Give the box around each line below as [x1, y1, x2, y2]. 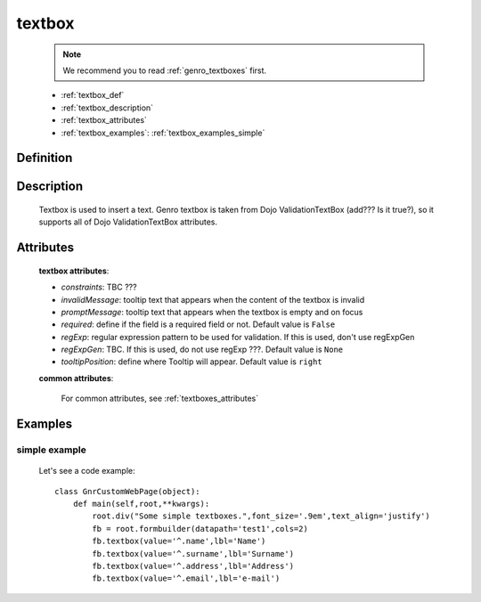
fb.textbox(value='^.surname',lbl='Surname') [92, 549, 294, 558]
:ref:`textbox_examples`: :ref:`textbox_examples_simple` [61, 127, 265, 138]
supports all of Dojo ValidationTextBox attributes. [38, 216, 218, 227]
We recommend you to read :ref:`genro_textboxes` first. [62, 65, 267, 76]
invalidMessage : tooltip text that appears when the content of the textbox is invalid [61, 294, 365, 305]
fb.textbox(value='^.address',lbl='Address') [92, 561, 294, 571]
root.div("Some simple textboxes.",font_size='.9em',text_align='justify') [92, 511, 431, 521]
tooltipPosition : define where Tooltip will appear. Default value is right [61, 356, 322, 367]
